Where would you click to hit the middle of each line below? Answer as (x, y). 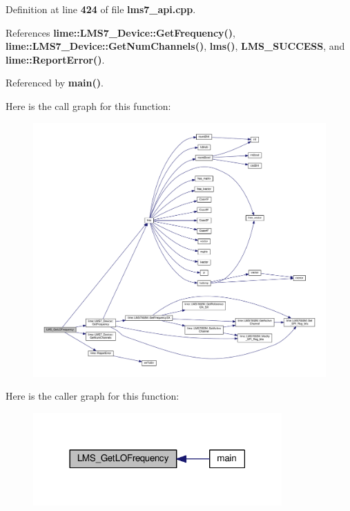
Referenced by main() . (55, 83)
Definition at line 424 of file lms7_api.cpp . (101, 9)
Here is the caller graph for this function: (93, 396)
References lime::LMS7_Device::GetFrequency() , (121, 32)
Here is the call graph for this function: (88, 105)
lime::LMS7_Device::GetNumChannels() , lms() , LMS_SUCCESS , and (175, 46)
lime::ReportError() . (55, 59)
